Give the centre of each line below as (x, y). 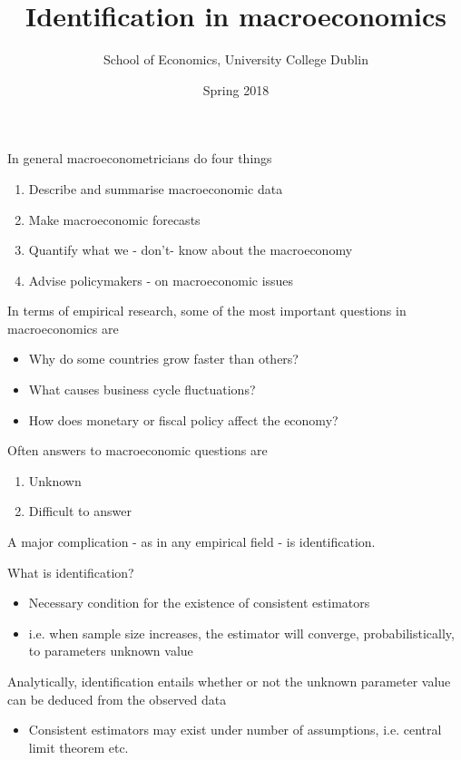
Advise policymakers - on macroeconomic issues (161, 280)
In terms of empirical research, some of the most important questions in (207, 311)
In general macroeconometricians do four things (140, 158)
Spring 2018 (236, 89)
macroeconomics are (63, 328)
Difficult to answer (80, 511)
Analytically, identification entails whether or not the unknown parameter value (229, 681)
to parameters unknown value (111, 651)
